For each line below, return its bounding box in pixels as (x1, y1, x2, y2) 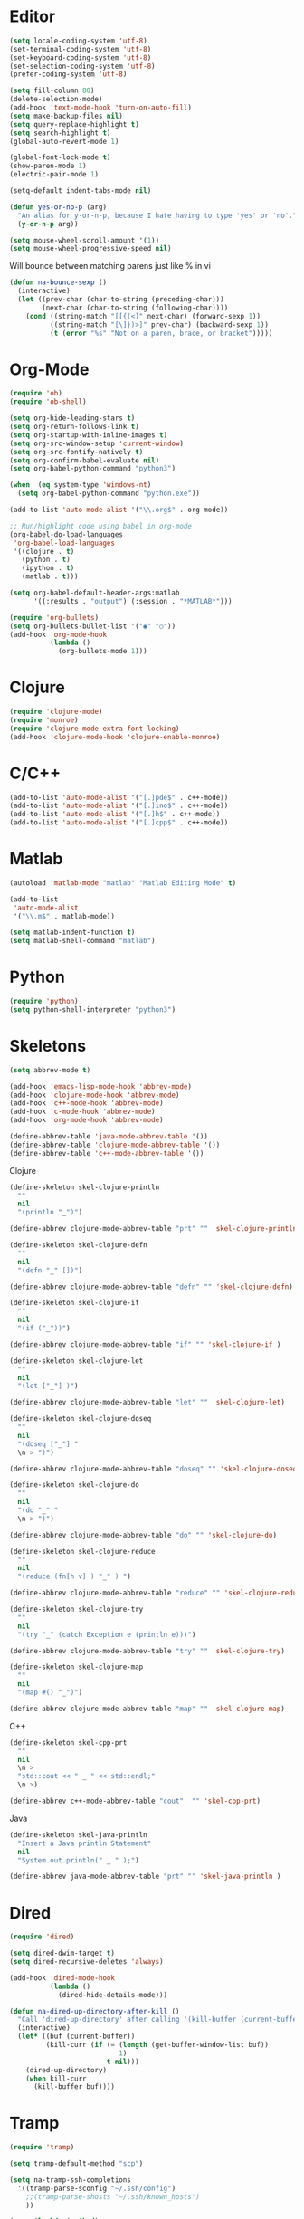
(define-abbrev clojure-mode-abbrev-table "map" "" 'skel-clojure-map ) (9, 1704, 285, 1713)
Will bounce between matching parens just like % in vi (9, 261, 211, 271)
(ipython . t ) (21, 564, 75, 573)
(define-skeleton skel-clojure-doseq (9, 1414, 152, 1424)
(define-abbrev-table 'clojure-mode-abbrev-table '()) (9, 1140, 221, 1149)
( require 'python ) (9, 997, 79, 1006)
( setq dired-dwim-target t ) (9, 1948, 116, 1958)
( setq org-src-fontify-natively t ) (9, 447, 144, 456)
